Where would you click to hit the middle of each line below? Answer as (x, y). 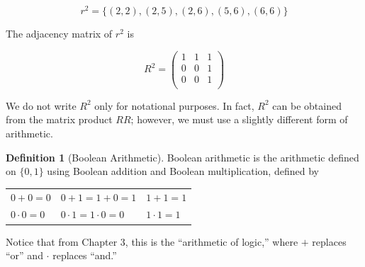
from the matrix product (59, 119)
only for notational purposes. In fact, (174, 105)
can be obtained (307, 105)
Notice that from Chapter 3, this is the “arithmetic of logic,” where (152, 241)
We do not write (41, 105)
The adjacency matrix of (59, 34)
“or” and (24, 255)
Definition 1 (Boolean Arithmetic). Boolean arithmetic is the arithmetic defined (182, 157)
